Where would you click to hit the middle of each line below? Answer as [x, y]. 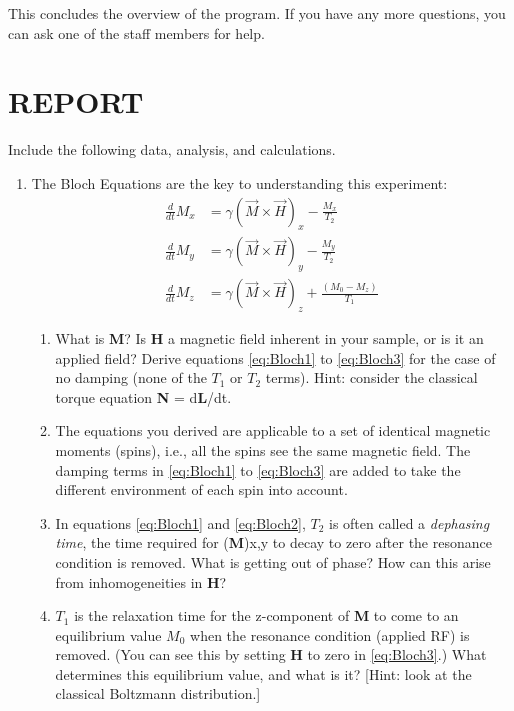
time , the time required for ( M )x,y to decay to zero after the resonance [273, 542]
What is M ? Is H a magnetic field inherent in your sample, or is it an [269, 337]
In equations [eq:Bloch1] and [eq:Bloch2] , [180, 522]
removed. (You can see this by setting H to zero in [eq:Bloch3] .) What [271, 654]
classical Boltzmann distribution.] [158, 693]
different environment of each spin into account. [201, 489]
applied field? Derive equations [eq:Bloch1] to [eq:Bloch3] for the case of [275, 357]
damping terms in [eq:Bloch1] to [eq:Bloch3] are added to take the [258, 469]
